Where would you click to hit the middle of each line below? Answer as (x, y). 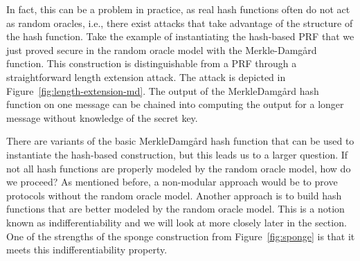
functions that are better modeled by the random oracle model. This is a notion (175, 209)
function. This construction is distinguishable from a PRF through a (152, 63)
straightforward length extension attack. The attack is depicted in (146, 76)
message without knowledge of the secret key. (102, 117)
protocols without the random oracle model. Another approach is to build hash (174, 195)
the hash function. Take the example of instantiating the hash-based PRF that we (180, 36)
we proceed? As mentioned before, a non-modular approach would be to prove (172, 182)
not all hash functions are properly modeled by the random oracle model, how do (179, 168)
